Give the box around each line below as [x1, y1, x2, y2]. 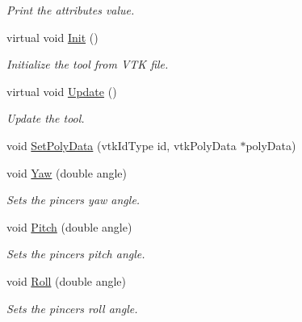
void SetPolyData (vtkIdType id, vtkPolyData [6, 136, 237, 153]
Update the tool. [6, 110, 85, 127]
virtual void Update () [6, 82, 117, 99]
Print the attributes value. [6, 2, 135, 18]
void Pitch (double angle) [6, 218, 132, 235]
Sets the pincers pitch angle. [6, 245, 145, 262]
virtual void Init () [6, 28, 99, 45]
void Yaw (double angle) [6, 164, 127, 181]
